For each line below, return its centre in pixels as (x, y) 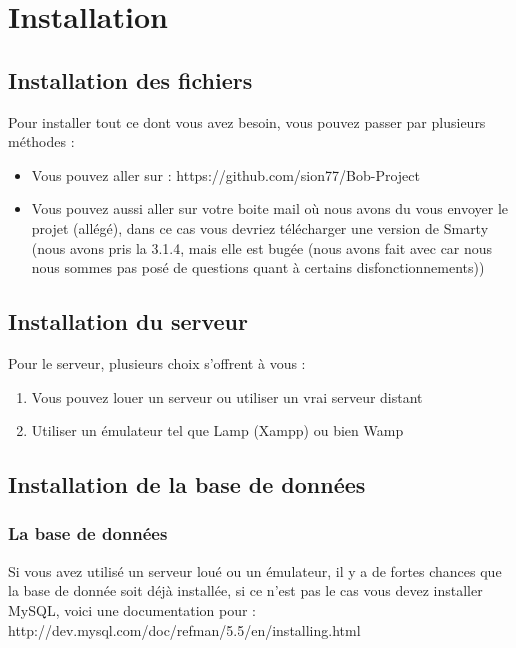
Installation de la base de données (187, 484)
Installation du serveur (128, 321)
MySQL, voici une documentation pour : (132, 609)
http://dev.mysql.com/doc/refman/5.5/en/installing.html (184, 629)
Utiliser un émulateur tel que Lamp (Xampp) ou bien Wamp (217, 430)
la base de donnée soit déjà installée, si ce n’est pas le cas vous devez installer (245, 590)
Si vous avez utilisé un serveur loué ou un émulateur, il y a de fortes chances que (255, 570)
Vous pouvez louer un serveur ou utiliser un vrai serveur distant (227, 396)
